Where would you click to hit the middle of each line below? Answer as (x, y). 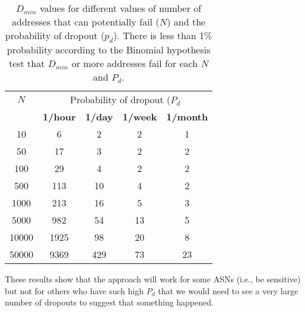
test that (27, 63)
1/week (140, 117)
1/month (187, 117)
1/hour (59, 117)
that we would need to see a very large (228, 290)
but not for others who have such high (74, 290)
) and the (186, 22)
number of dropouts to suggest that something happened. (109, 302)
